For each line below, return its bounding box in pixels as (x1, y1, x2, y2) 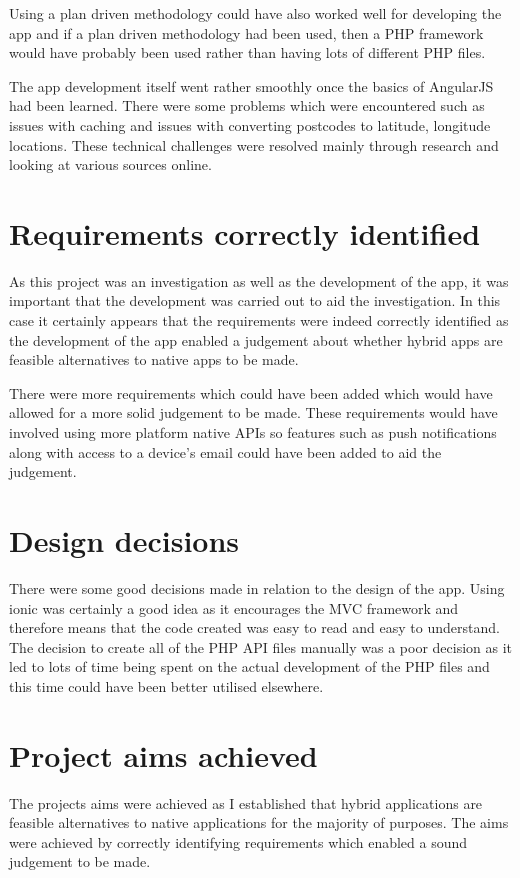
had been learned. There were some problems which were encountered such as (9, 95, 485, 116)
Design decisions (9, 520, 240, 560)
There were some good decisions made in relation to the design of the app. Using (9, 577, 505, 598)
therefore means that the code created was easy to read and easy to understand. (9, 617, 500, 638)
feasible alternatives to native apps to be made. (9, 349, 299, 370)
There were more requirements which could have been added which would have (9, 382, 493, 403)
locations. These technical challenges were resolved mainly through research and (9, 134, 499, 155)
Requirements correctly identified (9, 212, 481, 253)
